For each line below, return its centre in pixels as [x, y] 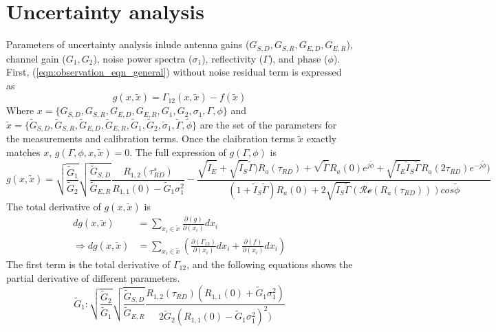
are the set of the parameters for [268, 125]
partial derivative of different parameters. [93, 277]
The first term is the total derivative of [88, 264]
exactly [322, 139]
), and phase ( [298, 58]
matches [23, 152]
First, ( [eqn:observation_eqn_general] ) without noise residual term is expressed [174, 72]
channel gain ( [36, 58]
